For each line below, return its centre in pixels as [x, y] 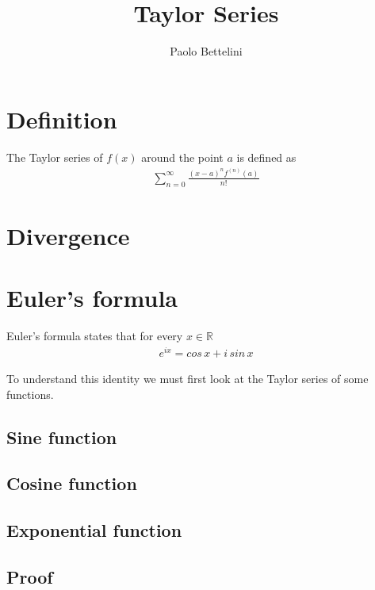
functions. [30, 394]
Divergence [68, 235]
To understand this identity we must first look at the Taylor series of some [187, 378]
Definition [62, 119]
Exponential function [94, 530]
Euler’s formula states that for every [95, 336]
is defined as [266, 157]
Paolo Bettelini [206, 51]
